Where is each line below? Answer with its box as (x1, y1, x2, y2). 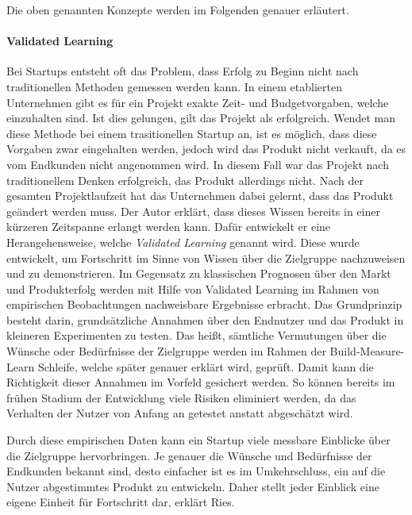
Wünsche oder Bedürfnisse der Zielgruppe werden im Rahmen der (6, 343, 326, 359)
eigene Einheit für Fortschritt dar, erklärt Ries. (6, 494, 235, 510)
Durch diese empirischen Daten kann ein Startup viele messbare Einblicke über (6, 432, 391, 448)
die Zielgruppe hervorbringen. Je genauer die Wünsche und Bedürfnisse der (6, 447, 372, 463)
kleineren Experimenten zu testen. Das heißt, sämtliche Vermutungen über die (6, 327, 387, 344)
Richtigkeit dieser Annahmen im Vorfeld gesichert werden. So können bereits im (6, 374, 395, 390)
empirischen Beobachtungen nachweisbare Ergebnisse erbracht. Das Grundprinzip (6, 296, 402, 313)
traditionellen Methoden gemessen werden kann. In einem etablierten (6, 78, 342, 94)
